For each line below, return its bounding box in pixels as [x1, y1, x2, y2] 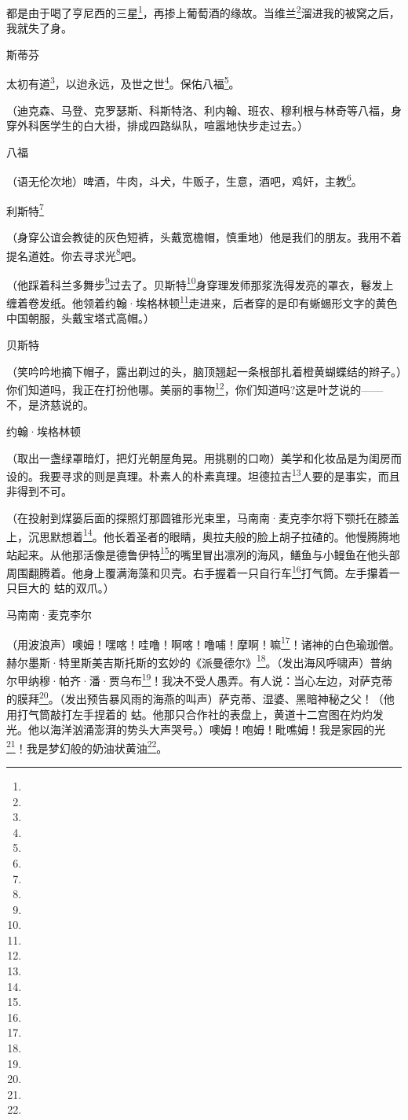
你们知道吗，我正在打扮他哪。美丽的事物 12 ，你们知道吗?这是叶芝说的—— [6, 379, 384, 397]
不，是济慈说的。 [6, 396, 94, 413]
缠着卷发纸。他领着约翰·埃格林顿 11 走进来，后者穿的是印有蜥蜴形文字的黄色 [6, 293, 398, 311]
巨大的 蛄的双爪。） [16, 580, 115, 596]
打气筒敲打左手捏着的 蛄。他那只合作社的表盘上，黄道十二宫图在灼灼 [16, 706, 373, 722]
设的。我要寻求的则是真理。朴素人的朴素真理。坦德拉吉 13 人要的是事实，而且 [6, 466, 400, 484]
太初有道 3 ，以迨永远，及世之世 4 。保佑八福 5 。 [6, 73, 240, 92]
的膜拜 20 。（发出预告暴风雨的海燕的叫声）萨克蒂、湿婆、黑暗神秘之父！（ [6, 688, 384, 706]
